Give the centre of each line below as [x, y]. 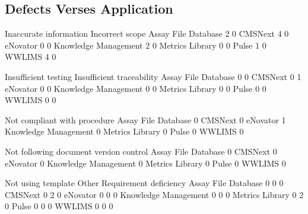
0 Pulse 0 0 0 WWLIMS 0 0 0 [59, 206]
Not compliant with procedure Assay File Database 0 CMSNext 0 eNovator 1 [145, 119]
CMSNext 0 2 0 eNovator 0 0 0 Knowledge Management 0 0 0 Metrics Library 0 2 [154, 194]
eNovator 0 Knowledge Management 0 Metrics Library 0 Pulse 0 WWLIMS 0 [145, 163]
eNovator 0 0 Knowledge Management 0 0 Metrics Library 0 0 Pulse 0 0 [136, 88]
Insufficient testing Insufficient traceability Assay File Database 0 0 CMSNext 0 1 [153, 76]
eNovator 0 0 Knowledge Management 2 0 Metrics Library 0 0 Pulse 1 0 [136, 45]
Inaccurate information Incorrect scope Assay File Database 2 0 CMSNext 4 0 [147, 33]
